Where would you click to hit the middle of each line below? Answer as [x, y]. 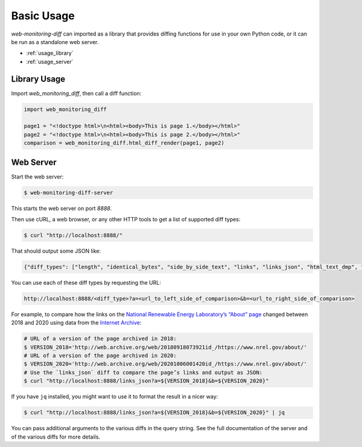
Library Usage [38, 79]
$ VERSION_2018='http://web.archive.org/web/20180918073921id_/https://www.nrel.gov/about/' [165, 347]
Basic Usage [43, 16]
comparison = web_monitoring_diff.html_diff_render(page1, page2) [124, 143]
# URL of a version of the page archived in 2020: [100, 356]
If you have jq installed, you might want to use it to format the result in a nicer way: [115, 397]
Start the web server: [37, 176]
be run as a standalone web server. [55, 42]
